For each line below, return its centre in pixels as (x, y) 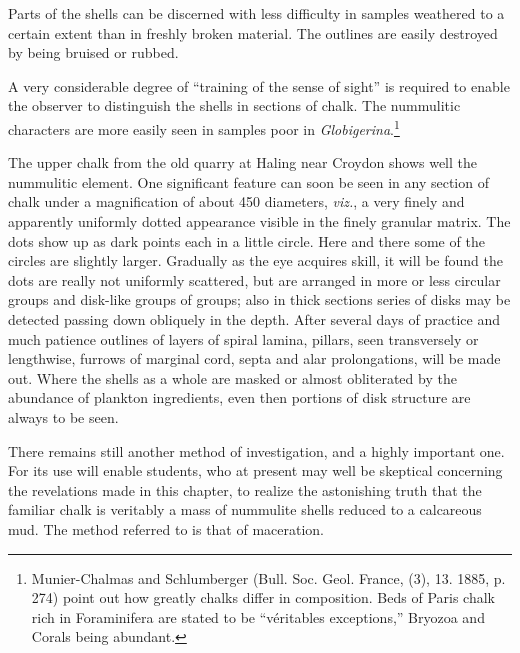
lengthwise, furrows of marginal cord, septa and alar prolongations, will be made (254, 358)
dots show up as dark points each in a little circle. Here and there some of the (246, 240)
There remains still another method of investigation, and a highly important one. (256, 450)
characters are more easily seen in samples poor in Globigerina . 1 (204, 127)
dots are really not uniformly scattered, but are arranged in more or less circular (254, 279)
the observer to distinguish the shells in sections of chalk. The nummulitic (234, 105)
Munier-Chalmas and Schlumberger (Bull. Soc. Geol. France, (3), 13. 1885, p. (268, 577)
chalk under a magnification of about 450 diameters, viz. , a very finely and (236, 201)
